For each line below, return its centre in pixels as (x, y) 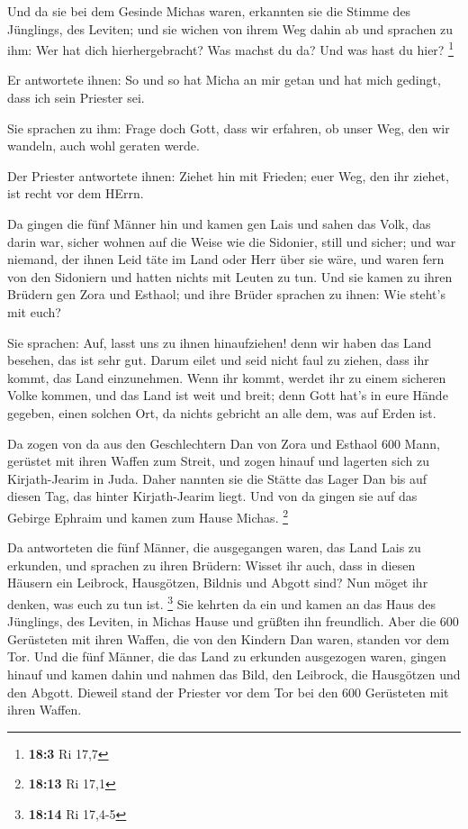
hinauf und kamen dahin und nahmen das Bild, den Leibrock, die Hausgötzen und (234, 674)
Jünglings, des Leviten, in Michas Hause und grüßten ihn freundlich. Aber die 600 (233, 621)
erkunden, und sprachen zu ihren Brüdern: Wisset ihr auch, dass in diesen (211, 565)
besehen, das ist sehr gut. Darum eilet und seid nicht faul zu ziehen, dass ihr (218, 360)
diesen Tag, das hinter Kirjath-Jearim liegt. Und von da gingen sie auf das (212, 496)
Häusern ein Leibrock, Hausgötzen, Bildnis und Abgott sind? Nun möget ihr (218, 583)
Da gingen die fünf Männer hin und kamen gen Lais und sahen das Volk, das (219, 223)
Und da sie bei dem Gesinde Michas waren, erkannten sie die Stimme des (209, 11)
